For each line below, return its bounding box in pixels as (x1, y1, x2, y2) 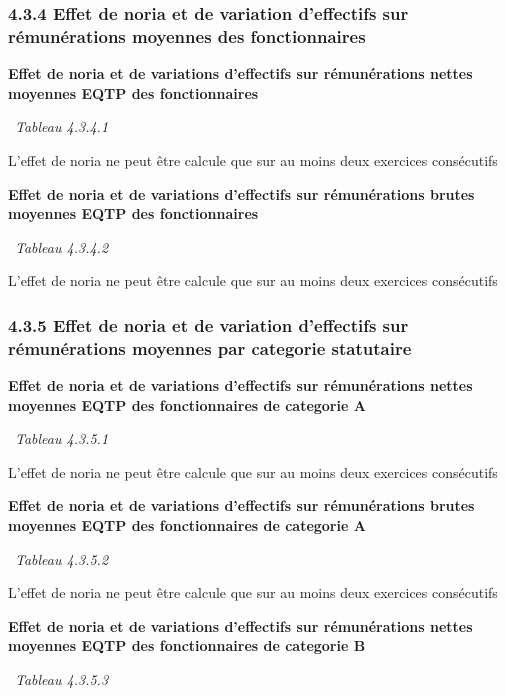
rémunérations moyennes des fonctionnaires (8, 23, 366, 48)
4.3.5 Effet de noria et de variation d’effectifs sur (8, 312, 409, 337)
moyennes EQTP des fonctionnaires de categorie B (8, 635, 366, 656)
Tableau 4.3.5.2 (15, 548, 109, 569)
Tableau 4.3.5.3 (15, 668, 109, 689)
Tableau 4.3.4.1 (15, 116, 109, 137)
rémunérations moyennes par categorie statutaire (8, 335, 412, 360)
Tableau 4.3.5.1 (15, 428, 109, 449)
